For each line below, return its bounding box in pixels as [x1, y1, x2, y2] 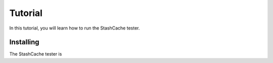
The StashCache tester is [9, 51, 62, 57]
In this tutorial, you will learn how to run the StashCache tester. [9, 25, 140, 31]
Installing [9, 38, 40, 46]
